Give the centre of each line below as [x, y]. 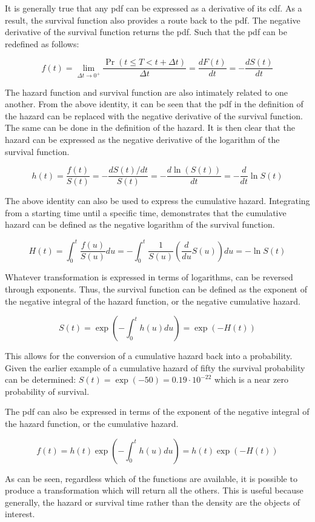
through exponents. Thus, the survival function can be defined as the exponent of [156, 289]
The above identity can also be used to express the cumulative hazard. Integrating [157, 201]
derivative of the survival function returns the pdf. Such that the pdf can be [146, 32]
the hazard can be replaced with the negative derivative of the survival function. [154, 115]
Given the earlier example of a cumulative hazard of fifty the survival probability [155, 367]
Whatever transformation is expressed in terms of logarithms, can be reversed [149, 277]
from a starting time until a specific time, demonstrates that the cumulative [146, 212]
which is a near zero [251, 379]
